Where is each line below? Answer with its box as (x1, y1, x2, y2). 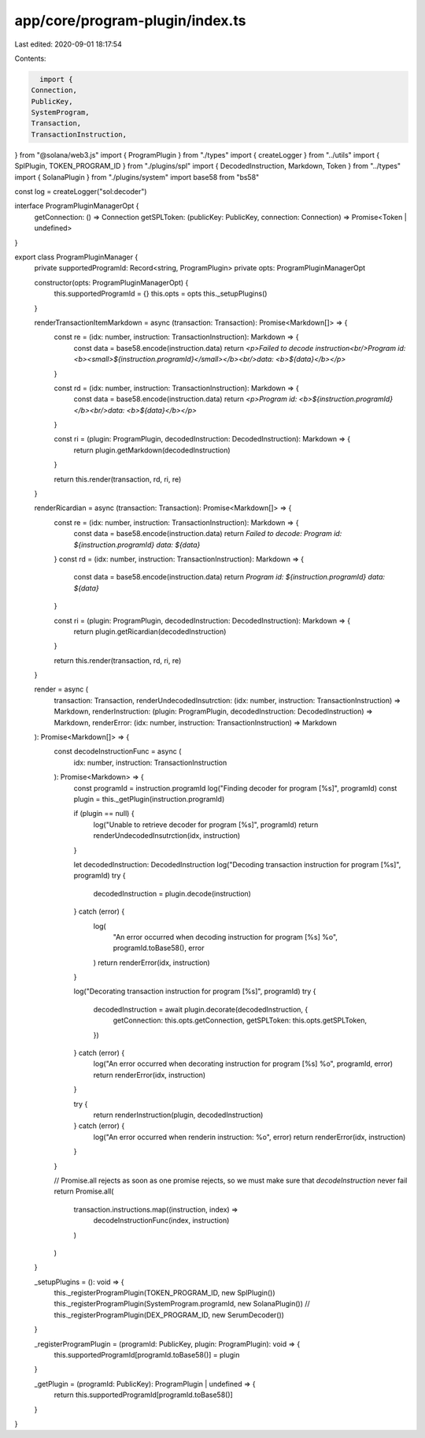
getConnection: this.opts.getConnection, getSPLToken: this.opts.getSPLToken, (113, 1015, 368, 1025)
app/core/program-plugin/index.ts (14, 12, 246, 29)
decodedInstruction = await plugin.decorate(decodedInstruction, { (93, 1004, 309, 1014)
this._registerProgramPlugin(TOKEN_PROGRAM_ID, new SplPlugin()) (54, 1288, 275, 1298)
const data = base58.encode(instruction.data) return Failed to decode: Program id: (73, 529, 342, 538)
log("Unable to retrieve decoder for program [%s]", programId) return (93, 820, 319, 829)
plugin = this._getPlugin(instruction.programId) (73, 795, 225, 803)
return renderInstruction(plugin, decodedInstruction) (93, 1110, 264, 1119)
